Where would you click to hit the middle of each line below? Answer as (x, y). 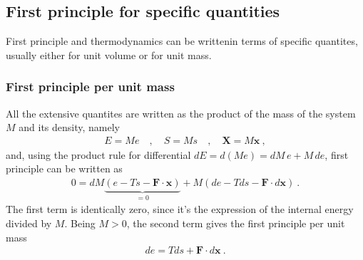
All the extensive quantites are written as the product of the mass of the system (181, 113)
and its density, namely (69, 127)
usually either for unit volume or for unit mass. (109, 54)
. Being (80, 223)
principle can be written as (64, 168)
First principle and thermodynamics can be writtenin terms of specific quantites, (182, 41)
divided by (29, 223)
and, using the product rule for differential (98, 154)
